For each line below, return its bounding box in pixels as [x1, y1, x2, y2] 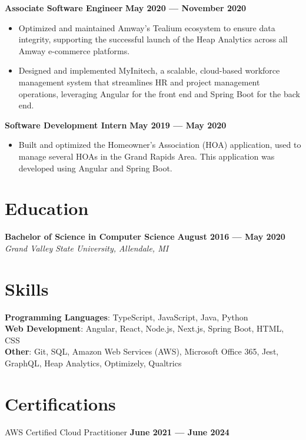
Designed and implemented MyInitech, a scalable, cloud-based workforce [18, 64, 280, 77]
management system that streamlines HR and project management [18, 75, 260, 88]
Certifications [5, 391, 116, 415]
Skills [5, 276, 49, 300]
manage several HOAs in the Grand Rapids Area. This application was [18, 150, 275, 162]
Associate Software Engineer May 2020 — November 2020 [5, 2, 247, 14]
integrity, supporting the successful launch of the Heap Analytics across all [18, 33, 288, 45]
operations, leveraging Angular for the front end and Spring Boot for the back [18, 87, 300, 100]
